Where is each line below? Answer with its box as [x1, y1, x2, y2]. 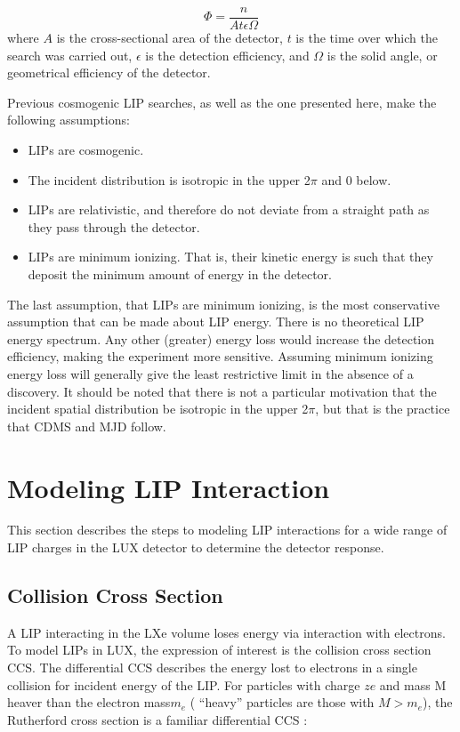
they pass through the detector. [28, 217, 200, 236]
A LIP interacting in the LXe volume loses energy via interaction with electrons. [7, 623, 446, 641]
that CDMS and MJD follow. [7, 416, 166, 435]
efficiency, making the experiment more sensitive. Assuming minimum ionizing [7, 347, 433, 366]
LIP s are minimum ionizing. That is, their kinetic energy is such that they [28, 247, 433, 266]
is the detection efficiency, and [145, 45, 310, 64]
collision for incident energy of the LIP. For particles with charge [7, 675, 360, 694]
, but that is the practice [315, 399, 450, 418]
